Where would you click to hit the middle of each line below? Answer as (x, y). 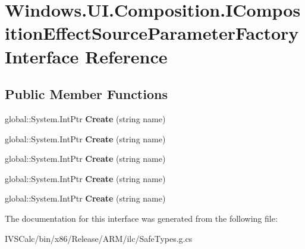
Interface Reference (86, 56)
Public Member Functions (86, 94)
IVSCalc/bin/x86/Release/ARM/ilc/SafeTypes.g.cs (99, 238)
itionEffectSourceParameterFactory (152, 33)
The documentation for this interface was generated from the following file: (141, 218)
